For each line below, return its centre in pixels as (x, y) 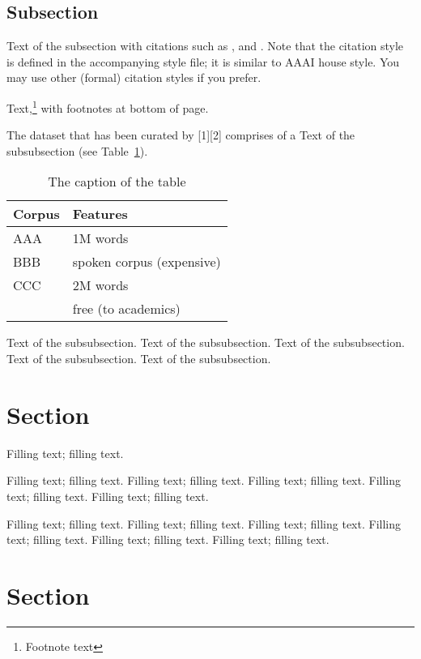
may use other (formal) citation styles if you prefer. (134, 77)
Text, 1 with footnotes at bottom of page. (108, 106)
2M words (100, 285)
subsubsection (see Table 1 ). (77, 150)
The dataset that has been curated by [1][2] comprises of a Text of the (181, 135)
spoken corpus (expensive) (147, 262)
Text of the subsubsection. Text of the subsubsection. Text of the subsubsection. (206, 342)
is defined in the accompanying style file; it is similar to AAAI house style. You (203, 61)
